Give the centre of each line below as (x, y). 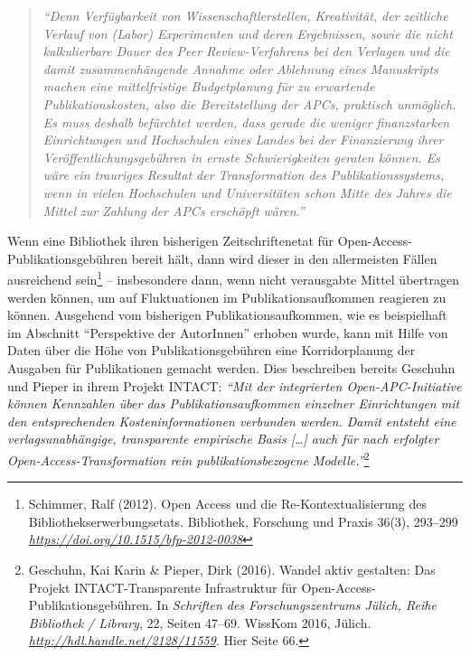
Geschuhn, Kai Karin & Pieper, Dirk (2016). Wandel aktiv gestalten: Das (232, 569)
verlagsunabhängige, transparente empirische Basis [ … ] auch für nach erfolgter (223, 439)
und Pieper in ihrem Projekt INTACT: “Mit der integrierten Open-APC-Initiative (235, 385)
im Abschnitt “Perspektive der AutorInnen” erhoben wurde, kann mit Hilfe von (228, 332)
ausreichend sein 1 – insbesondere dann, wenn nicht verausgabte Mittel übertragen (233, 278)
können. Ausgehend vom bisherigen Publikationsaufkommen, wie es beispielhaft (227, 315)
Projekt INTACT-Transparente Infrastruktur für (163, 587)
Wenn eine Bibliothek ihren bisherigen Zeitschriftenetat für (171, 241)
